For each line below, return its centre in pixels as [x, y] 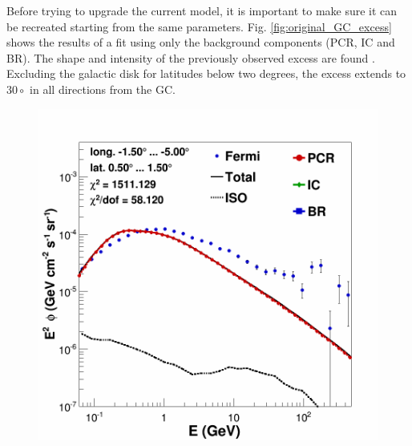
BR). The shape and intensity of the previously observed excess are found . [191, 57]
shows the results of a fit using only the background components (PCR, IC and [201, 42]
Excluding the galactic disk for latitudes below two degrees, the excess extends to [206, 73]
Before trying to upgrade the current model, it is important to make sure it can [202, 10]
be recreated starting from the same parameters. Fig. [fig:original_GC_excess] [199, 26]
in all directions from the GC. [103, 89]
